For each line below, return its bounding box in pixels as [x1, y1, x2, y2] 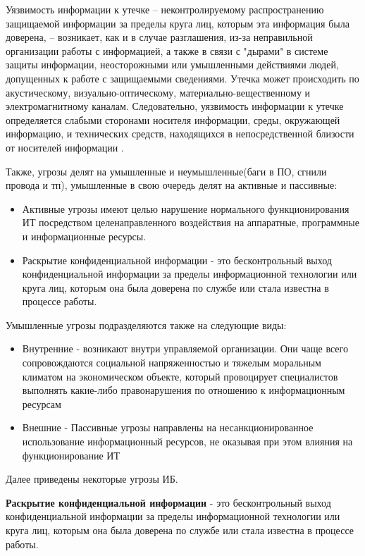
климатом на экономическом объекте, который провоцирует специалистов [22, 369, 338, 383]
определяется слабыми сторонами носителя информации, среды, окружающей [6, 112, 340, 127]
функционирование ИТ [22, 447, 120, 462]
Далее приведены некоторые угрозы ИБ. [6, 471, 178, 486]
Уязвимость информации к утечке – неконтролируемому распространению [6, 2, 324, 16]
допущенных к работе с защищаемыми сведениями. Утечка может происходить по [6, 70, 359, 85]
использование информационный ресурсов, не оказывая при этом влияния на [22, 434, 353, 449]
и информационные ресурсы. [22, 228, 147, 243]
